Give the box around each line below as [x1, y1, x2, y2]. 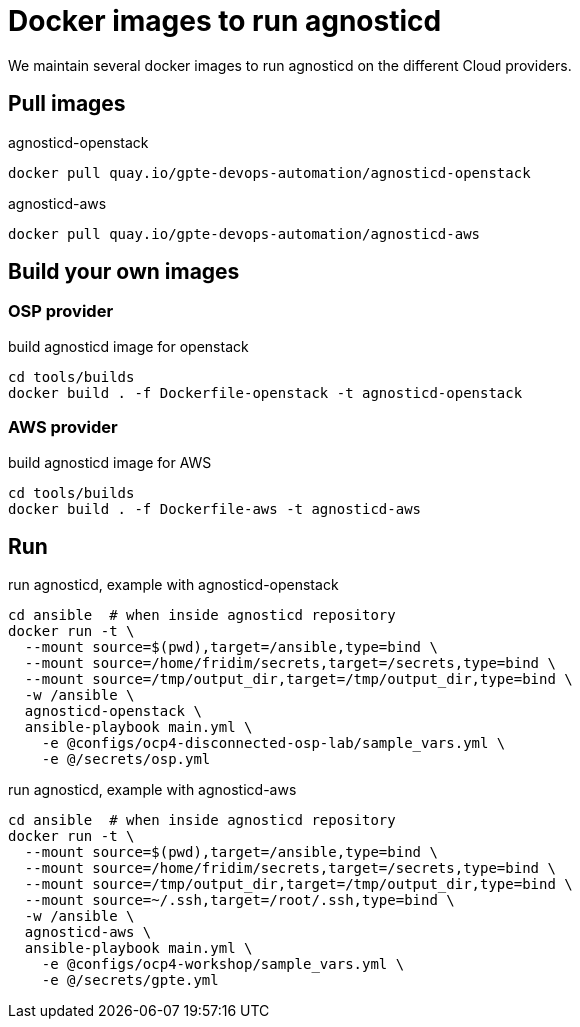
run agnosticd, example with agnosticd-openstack [8, 576, 339, 594]
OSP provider [8, 301, 114, 322]
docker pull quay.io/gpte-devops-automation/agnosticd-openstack [8, 164, 531, 181]
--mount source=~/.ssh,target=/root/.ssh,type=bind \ [24, 892, 455, 909]
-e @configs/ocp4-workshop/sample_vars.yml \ [41, 956, 405, 973]
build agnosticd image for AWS [8, 453, 212, 471]
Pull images [8, 91, 126, 117]
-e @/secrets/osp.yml [41, 751, 211, 768]
